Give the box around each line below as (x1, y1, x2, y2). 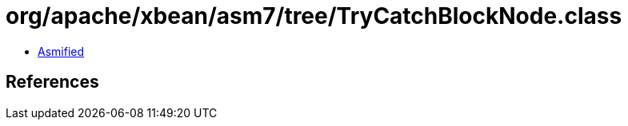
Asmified (38, 44, 85, 58)
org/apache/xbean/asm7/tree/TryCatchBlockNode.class (6, 2, 622, 30)
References (6, 72, 99, 93)
